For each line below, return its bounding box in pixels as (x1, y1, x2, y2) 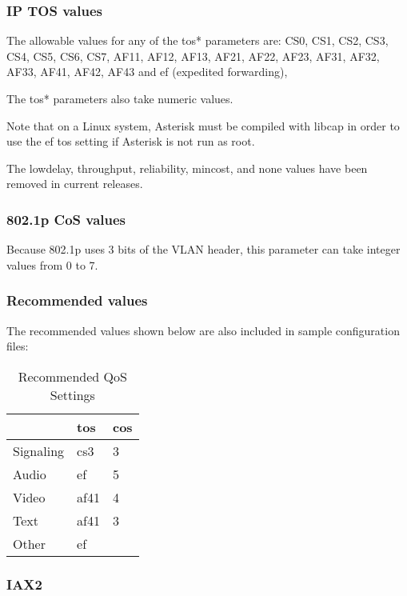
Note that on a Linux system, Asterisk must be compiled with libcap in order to (6, 117, 400, 134)
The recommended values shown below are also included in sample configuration (6, 322, 400, 338)
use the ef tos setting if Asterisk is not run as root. (6, 133, 255, 150)
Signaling (13, 441, 65, 460)
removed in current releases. (6, 175, 143, 192)
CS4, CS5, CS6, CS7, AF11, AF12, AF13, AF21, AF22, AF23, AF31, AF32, (6, 47, 380, 64)
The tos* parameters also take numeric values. (6, 90, 233, 106)
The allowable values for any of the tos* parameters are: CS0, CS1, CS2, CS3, (6, 32, 389, 49)
